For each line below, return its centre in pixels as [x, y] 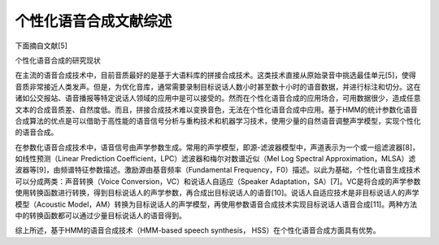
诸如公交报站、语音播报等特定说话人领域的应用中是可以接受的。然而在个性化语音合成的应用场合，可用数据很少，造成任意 [218, 98]
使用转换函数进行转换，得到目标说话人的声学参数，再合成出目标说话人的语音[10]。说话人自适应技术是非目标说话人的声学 [217, 193]
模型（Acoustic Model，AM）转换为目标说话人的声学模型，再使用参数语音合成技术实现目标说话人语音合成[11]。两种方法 [216, 204]
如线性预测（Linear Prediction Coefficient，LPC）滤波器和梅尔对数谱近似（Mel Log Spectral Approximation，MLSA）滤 [215, 159]
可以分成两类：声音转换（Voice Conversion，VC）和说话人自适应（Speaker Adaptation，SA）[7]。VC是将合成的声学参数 [218, 181]
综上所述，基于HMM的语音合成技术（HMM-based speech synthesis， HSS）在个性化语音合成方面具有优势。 [198, 230]
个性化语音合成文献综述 [93, 21]
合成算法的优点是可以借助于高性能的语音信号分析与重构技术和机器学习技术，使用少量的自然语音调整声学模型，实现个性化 [218, 120]
